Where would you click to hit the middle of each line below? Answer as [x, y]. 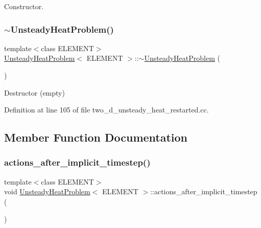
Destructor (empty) [34, 92]
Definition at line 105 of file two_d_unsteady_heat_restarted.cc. [106, 110]
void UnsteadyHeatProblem [47, 191]
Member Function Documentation [96, 137]
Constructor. [24, 6]
